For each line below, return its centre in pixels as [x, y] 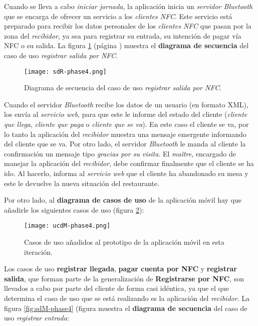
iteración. [38, 252]
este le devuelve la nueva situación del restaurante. [82, 183]
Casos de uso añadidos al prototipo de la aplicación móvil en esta [124, 242]
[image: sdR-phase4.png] [65, 71]
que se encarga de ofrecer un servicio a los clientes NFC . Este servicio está [118, 16]
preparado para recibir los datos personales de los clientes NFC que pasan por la [128, 26]
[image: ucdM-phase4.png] [67, 226]
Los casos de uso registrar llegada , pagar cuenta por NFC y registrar [120, 269]
